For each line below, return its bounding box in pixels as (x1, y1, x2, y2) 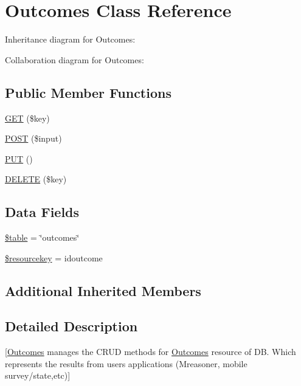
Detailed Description (5, 317, 138, 336)
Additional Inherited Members (5, 281, 201, 300)
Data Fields (5, 202, 80, 221)
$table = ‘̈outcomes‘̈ (5, 231, 80, 244)
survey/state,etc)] (5, 369, 71, 382)
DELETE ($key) (5, 173, 67, 185)
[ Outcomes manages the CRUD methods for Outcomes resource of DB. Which (5, 345, 296, 358)
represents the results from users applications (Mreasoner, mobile (5, 357, 247, 370)
